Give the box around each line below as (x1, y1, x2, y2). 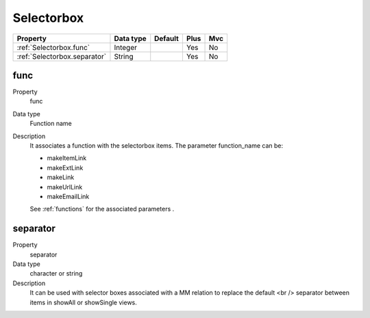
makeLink (47, 173, 75, 181)
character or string (29, 269, 83, 278)
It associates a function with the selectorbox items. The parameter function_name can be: (29, 142, 284, 150)
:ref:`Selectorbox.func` (16, 42, 90, 52)
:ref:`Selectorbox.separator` (16, 51, 106, 61)
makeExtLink (47, 163, 84, 172)
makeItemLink (47, 154, 87, 162)
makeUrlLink (47, 183, 83, 191)
